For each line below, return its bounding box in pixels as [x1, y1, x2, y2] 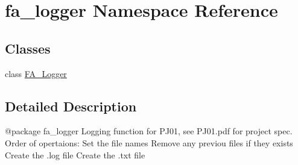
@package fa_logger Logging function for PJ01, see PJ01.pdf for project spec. [5, 125, 293, 137]
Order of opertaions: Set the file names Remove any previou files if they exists [5, 136, 293, 149]
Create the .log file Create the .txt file [5, 148, 145, 161]
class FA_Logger [5, 67, 67, 79]
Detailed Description [5, 96, 137, 115]
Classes [5, 39, 51, 57]
